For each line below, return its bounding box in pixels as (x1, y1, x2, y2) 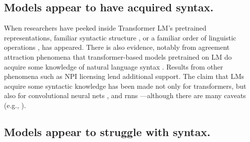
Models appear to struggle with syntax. (4, 124, 210, 139)
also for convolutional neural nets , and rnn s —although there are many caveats (4, 90, 246, 101)
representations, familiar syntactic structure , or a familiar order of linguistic (4, 32, 236, 42)
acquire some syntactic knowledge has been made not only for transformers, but (4, 80, 247, 91)
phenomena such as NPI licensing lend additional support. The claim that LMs (4, 71, 245, 81)
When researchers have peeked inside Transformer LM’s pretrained (4, 23, 206, 33)
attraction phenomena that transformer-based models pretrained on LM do (4, 51, 232, 62)
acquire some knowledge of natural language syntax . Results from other (4, 61, 223, 71)
